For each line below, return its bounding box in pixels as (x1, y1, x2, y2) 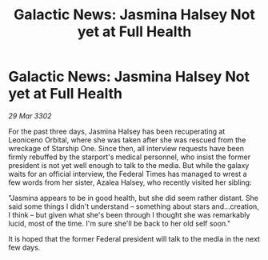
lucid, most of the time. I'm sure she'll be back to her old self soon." (8, 218, 231, 228)
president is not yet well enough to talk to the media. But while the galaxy (8, 160, 250, 170)
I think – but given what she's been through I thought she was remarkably (8, 210, 250, 219)
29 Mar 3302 (8, 110, 52, 121)
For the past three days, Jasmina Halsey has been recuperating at (8, 126, 226, 136)
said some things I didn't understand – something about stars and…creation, (8, 202, 260, 211)
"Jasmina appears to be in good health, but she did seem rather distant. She (8, 193, 258, 202)
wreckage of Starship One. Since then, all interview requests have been (8, 143, 244, 153)
